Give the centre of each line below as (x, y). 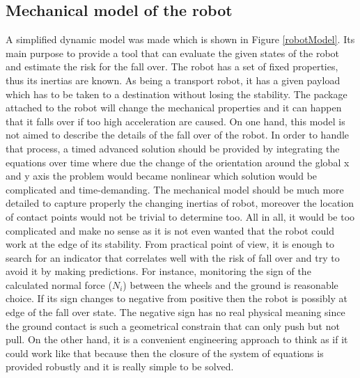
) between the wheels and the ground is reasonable (230, 284)
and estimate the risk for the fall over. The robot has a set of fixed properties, (172, 66)
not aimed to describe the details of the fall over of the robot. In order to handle (178, 135)
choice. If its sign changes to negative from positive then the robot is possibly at (177, 298)
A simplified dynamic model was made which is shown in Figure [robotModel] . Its (180, 39)
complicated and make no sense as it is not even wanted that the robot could (170, 230)
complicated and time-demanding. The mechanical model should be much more (175, 189)
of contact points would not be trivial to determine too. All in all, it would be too (180, 216)
